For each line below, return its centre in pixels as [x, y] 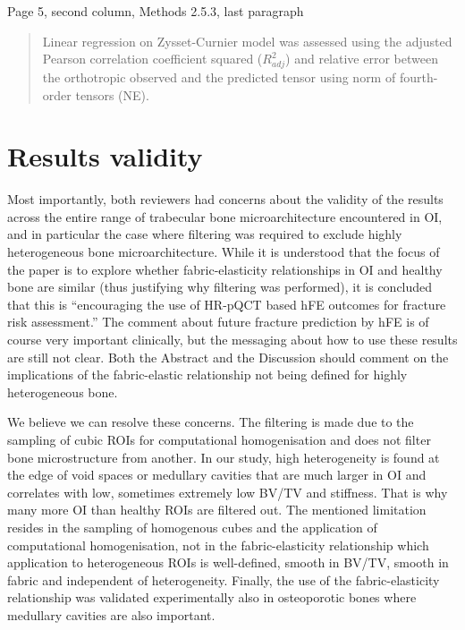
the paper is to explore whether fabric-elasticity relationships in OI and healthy [225, 269]
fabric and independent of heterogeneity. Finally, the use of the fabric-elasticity [224, 579]
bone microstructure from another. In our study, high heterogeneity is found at [224, 457]
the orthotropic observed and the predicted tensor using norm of [219, 77]
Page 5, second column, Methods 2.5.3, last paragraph [156, 11]
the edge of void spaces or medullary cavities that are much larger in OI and [217, 475]
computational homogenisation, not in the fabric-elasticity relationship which [218, 545]
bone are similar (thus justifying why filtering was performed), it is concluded [220, 287]
